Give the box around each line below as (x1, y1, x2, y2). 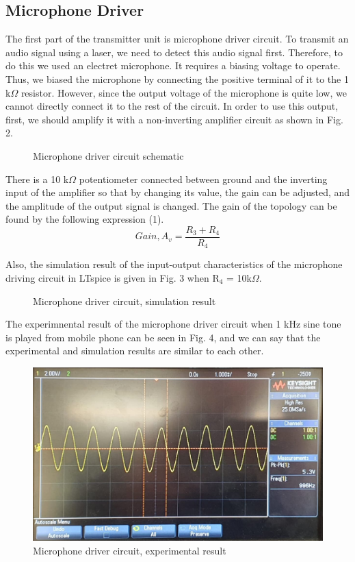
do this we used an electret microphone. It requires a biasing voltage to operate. (5, 58, 341, 73)
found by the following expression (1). (5, 212, 164, 226)
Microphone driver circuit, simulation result (33, 293, 216, 308)
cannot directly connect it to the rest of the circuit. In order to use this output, (5, 99, 339, 113)
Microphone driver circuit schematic (33, 148, 184, 162)
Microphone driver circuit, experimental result (33, 543, 226, 557)
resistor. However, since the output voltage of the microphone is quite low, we (21, 85, 347, 99)
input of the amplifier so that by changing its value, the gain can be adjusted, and (5, 185, 350, 199)
